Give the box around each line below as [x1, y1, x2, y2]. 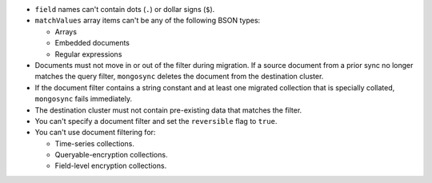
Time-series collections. [54, 138, 135, 148]
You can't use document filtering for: [34, 128, 156, 137]
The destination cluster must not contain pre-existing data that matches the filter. [34, 105, 302, 115]
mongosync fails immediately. [34, 94, 132, 104]
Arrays [54, 26, 78, 36]
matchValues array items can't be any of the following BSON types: [34, 16, 261, 26]
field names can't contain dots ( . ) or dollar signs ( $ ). [34, 5, 215, 14]
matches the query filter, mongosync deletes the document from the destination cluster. [34, 72, 324, 82]
